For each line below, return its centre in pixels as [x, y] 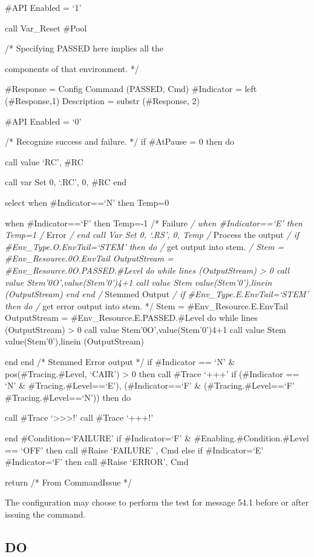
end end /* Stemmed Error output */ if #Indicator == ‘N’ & [120, 362]
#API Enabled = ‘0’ [43, 121]
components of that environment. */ [72, 68]
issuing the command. [45, 514]
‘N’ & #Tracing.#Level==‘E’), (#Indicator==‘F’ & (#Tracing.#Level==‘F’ [150, 385]
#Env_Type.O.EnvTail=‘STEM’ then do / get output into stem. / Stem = [145, 246]
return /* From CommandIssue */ [69, 482]
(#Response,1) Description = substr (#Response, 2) [103, 100]
